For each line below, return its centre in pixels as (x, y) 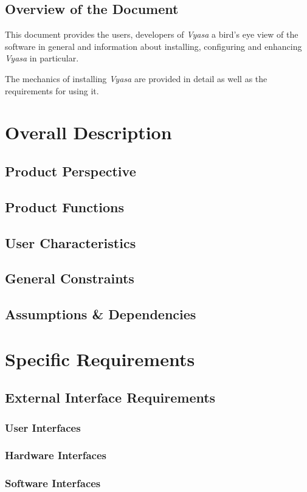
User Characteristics (71, 242)
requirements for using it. (52, 90)
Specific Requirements (100, 359)
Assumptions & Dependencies (101, 314)
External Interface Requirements (110, 397)
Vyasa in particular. (42, 58)
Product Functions (65, 206)
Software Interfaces (53, 483)
